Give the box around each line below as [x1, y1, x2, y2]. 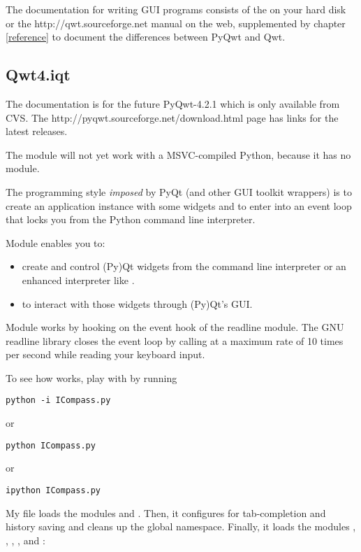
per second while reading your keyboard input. [6, 347, 205, 362]
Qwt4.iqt [6, 64, 71, 85]
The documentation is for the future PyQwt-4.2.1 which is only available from [6, 96, 340, 111]
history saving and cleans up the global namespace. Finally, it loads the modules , [6, 519, 356, 534]
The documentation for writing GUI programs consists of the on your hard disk [6, 2, 346, 16]
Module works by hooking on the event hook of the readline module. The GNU [6, 320, 344, 334]
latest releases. [6, 124, 68, 139]
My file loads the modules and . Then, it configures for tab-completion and [6, 505, 326, 520]
